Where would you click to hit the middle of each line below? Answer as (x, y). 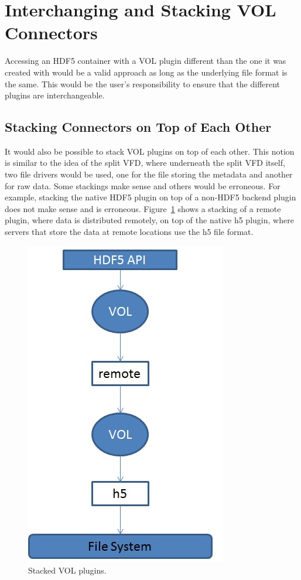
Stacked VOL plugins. (67, 570)
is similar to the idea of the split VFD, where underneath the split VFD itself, (145, 163)
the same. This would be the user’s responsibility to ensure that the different (143, 83)
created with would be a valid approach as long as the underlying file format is (146, 72)
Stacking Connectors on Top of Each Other (138, 127)
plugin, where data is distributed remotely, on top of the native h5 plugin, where (149, 220)
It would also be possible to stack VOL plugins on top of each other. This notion (150, 151)
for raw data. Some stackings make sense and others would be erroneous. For (143, 185)
